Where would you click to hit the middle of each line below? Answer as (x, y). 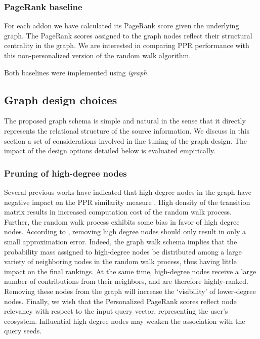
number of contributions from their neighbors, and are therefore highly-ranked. (126, 281)
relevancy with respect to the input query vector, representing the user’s (116, 311)
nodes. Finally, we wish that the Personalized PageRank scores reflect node (120, 301)
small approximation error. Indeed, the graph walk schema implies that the (121, 241)
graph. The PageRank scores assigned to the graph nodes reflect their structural (128, 35)
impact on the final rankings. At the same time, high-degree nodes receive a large (130, 271)
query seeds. (23, 331)
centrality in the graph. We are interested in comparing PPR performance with (127, 45)
